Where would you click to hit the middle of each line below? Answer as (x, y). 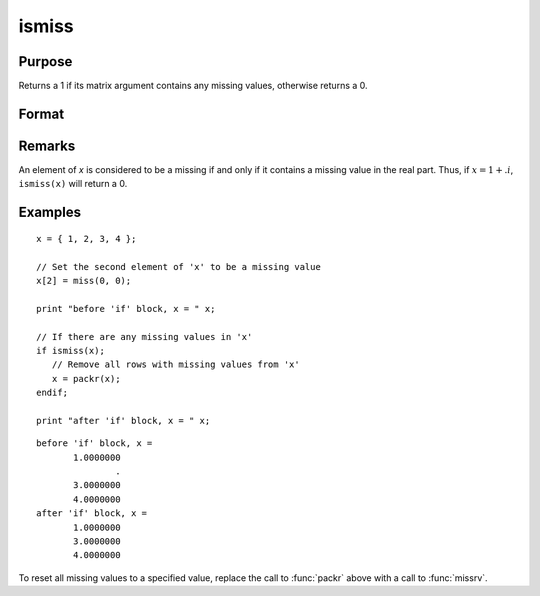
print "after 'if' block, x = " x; (123, 420)
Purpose (45, 61)
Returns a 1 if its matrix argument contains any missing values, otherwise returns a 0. (193, 86)
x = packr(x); (86, 378)
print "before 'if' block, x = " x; (126, 308)
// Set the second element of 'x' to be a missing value (179, 266)
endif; (52, 393)
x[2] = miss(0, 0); (84, 280)
